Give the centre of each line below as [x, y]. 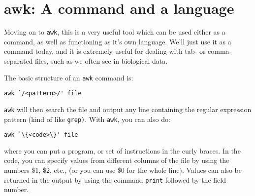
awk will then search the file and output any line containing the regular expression [128, 109]
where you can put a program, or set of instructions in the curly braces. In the [122, 150]
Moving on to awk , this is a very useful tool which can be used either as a [115, 32]
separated [18, 60]
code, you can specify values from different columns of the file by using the [117, 160]
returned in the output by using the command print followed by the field [115, 179]
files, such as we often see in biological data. [101, 60]
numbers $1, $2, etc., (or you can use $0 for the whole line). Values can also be [123, 170]
